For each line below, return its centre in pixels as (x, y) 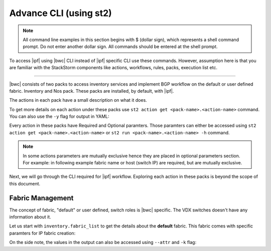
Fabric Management (41, 198)
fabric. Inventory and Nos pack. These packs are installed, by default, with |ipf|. (92, 91)
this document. (25, 183)
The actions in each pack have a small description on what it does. (78, 100)
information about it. (30, 217)
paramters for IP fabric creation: (42, 233)
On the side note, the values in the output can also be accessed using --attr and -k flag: (103, 242)
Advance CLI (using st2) (61, 13)
